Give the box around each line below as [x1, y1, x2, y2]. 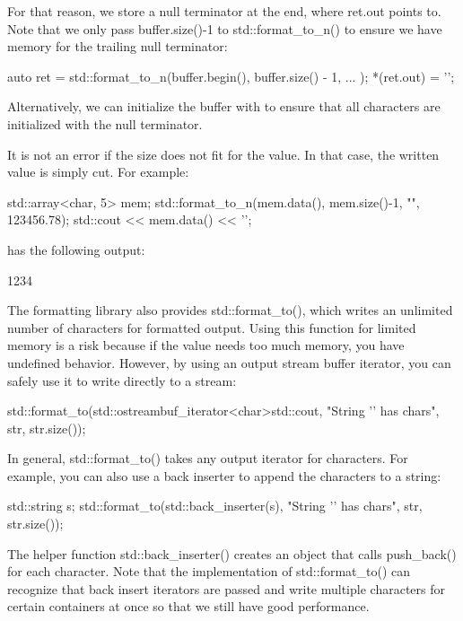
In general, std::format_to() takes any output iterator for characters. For [7, 449, 408, 468]
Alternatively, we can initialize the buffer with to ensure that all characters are [7, 97, 441, 116]
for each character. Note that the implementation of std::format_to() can [7, 562, 411, 581]
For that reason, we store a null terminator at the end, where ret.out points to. [7, 2, 441, 20]
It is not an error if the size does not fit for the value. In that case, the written [7, 144, 440, 163]
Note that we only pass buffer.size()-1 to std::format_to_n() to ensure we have [7, 19, 442, 38]
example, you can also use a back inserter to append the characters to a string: [7, 466, 441, 485]
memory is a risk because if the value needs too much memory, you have [7, 336, 405, 354]
